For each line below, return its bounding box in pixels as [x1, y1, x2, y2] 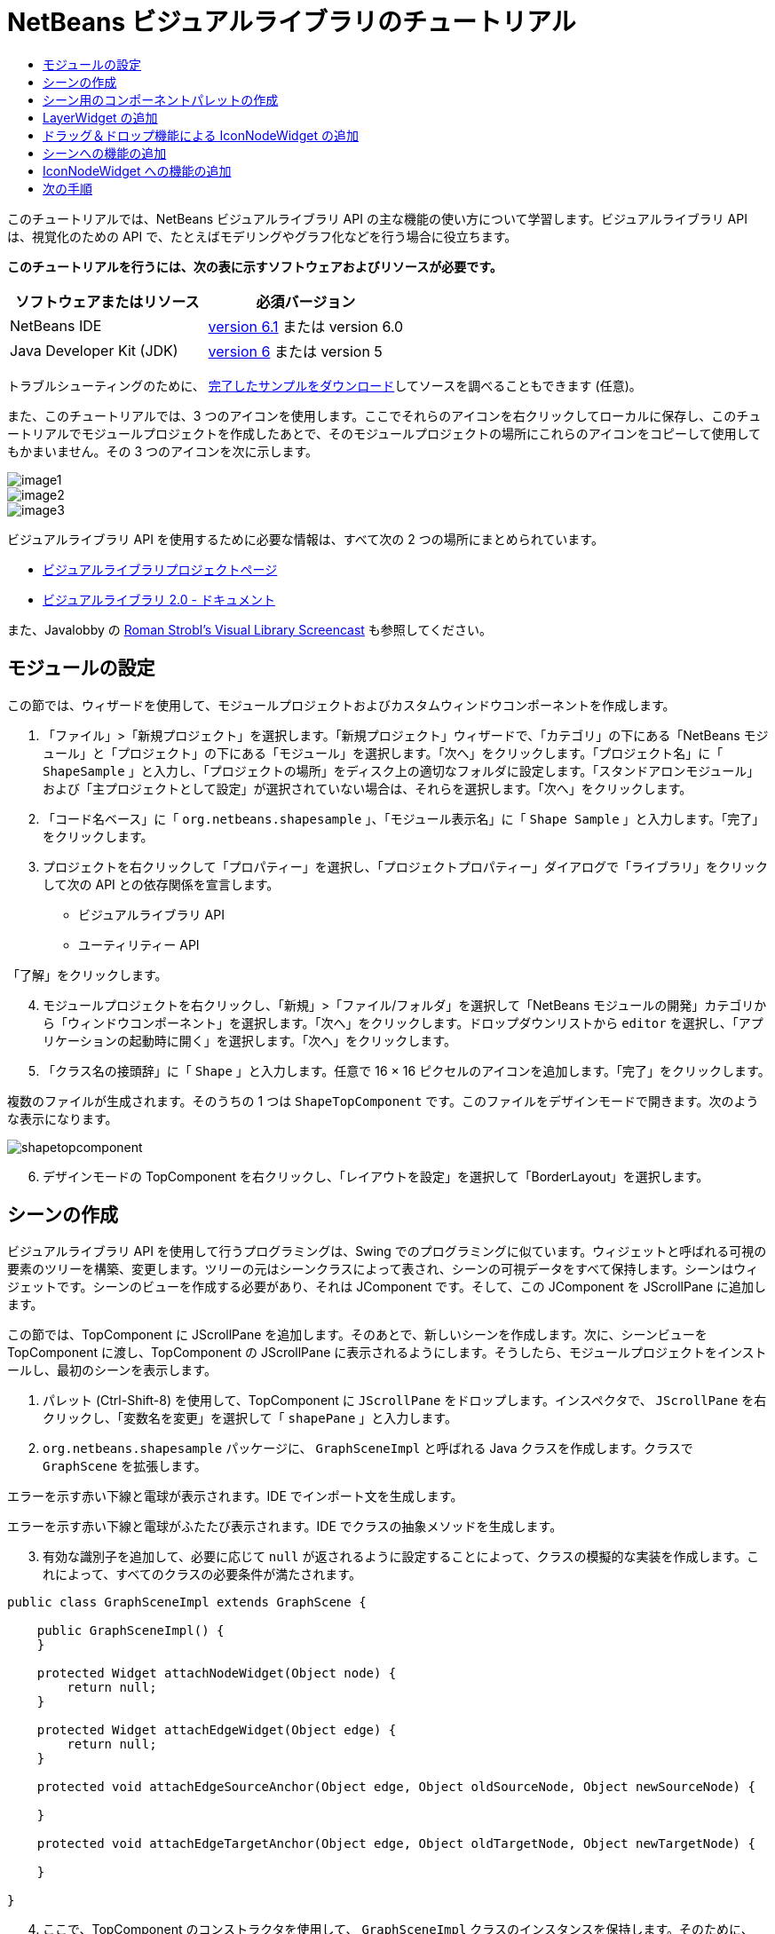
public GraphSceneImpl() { [36, 1623, 225, 1638]
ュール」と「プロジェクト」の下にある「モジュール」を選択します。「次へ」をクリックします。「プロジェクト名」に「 [43, 745, 724, 761]
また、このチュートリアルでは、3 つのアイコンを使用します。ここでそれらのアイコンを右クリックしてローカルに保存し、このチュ [7, 407, 762, 423]
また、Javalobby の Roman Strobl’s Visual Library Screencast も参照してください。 [7, 621, 493, 637]
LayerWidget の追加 [43, 109, 158, 125]
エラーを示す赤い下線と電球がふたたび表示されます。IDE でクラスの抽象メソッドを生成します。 [7, 1519, 563, 1535]
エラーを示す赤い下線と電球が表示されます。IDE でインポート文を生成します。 [7, 1488, 463, 1504]
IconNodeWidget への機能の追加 [43, 162, 232, 178]
